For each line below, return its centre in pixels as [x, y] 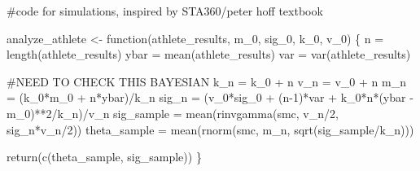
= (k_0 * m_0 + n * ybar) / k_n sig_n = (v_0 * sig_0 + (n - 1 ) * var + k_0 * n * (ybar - [210, 97]
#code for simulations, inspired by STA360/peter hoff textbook [165, 11]
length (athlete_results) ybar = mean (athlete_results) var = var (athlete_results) [209, 54]
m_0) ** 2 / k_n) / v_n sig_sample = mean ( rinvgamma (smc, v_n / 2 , [173, 113]
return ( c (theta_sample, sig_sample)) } [104, 157]
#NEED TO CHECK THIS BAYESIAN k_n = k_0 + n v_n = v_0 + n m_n [206, 81]
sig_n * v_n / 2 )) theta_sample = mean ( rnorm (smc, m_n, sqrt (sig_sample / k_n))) [210, 129]
